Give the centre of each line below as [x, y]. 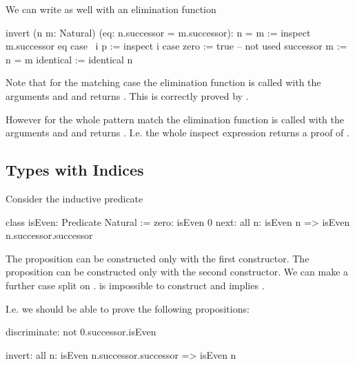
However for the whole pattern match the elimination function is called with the [175, 119]
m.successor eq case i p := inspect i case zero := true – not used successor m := [176, 46]
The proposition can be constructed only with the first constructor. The [158, 258]
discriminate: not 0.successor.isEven [81, 332]
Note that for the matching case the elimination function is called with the [163, 82]
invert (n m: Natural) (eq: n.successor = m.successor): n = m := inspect [158, 32]
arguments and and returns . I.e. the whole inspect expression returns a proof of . [177, 133]
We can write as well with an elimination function [111, 9]
